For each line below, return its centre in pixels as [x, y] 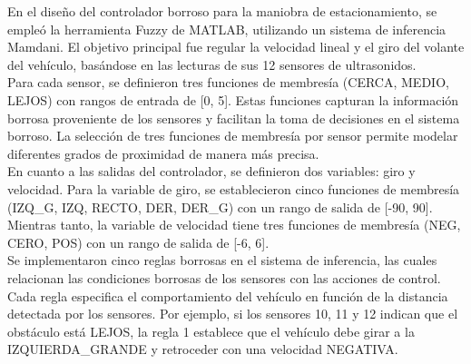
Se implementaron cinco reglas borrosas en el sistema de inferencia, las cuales [222, 260]
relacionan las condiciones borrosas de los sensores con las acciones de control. [224, 277]
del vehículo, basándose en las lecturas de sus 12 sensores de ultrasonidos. [212, 64]
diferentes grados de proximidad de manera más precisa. [163, 153]
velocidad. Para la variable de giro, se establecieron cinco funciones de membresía [234, 188]
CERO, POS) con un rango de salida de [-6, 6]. [138, 242]
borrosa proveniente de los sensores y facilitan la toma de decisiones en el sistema [234, 118]
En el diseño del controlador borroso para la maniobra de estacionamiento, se [222, 11]
